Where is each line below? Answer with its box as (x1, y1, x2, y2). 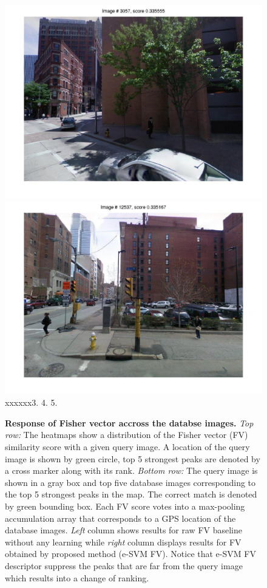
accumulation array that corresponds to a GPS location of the (5, 511, 236, 524)
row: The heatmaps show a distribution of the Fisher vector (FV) (5, 428, 248, 441)
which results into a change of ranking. (5, 571, 149, 584)
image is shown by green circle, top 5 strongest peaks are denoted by (5, 452, 260, 465)
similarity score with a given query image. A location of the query (5, 440, 250, 453)
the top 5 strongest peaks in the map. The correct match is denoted (5, 488, 257, 501)
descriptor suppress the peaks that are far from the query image (5, 559, 243, 572)
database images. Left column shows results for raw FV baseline (5, 524, 242, 536)
